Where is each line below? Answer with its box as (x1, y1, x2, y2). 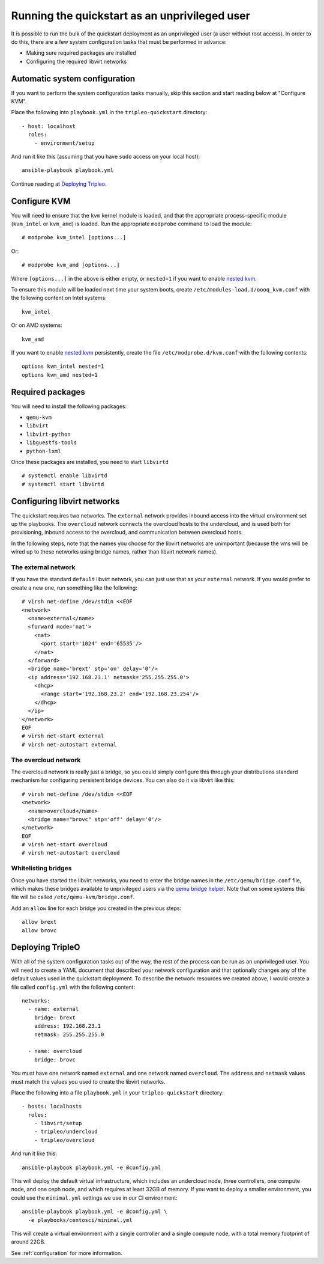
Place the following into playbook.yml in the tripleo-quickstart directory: (11, 109, 208, 116)
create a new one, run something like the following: (11, 584, 137, 591)
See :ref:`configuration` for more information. (11, 1249, 122, 1256)
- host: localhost (22, 123, 76, 129)
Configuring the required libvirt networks (26, 58, 127, 65)
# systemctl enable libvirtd (22, 472, 107, 479)
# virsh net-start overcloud (22, 841, 107, 848)
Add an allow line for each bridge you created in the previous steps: (11, 905, 182, 912)
